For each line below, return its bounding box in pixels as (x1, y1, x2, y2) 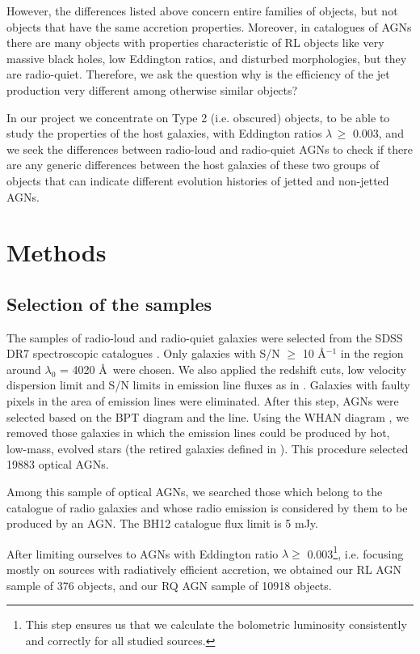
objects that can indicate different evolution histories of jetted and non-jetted (6, 172, 389, 189)
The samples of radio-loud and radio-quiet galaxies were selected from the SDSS (6, 329, 403, 346)
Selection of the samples (6, 291, 212, 316)
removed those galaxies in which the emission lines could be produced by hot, (6, 424, 390, 441)
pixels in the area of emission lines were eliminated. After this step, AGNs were (6, 393, 399, 410)
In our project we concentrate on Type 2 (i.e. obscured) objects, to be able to (6, 108, 390, 125)
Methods (6, 236, 107, 269)
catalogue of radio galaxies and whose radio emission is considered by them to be (6, 499, 408, 516)
